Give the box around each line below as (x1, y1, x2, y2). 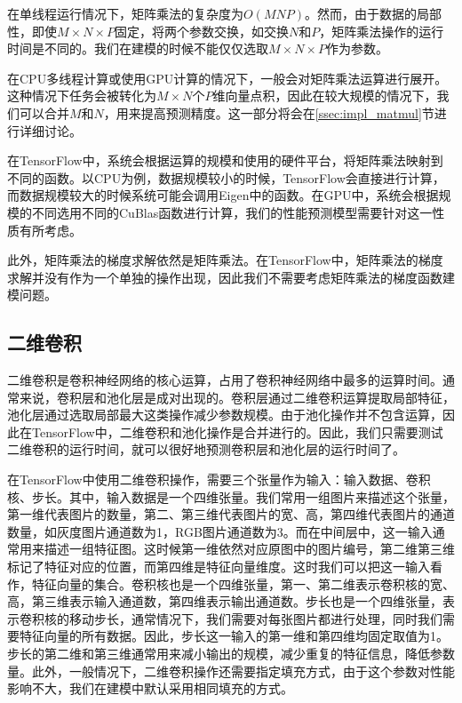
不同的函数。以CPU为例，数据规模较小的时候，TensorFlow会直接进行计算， (7, 168, 445, 187)
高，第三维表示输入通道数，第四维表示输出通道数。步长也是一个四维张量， (7, 592, 442, 611)
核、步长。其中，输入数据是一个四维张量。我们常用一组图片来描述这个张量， (7, 487, 455, 506)
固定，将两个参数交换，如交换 (114, 21, 289, 40)
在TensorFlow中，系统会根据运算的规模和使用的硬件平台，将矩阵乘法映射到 (7, 151, 443, 170)
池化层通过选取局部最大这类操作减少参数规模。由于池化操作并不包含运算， (7, 405, 442, 424)
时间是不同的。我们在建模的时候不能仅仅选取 (7, 39, 268, 58)
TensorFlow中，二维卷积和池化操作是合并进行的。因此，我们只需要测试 (31, 422, 443, 441)
